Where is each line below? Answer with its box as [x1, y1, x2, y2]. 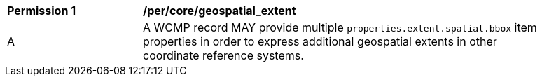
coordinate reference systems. [143, 48, 304, 62]
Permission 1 [7, 4, 76, 18]
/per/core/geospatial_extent [143, 4, 296, 18]
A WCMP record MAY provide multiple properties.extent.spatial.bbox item [143, 20, 537, 34]
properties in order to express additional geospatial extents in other [143, 34, 497, 48]
